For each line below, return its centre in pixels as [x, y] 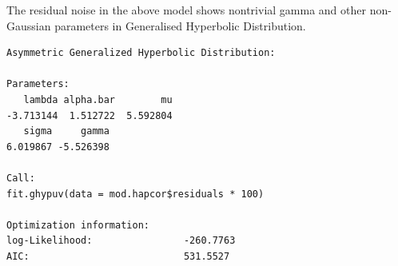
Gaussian [29, 25]
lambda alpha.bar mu [98, 99]
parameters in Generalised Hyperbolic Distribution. [180, 25]
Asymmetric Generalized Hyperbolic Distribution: [141, 53]
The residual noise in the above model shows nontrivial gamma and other [186, 10]
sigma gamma [66, 131]
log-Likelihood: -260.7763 [121, 241]
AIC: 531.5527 [118, 256]
